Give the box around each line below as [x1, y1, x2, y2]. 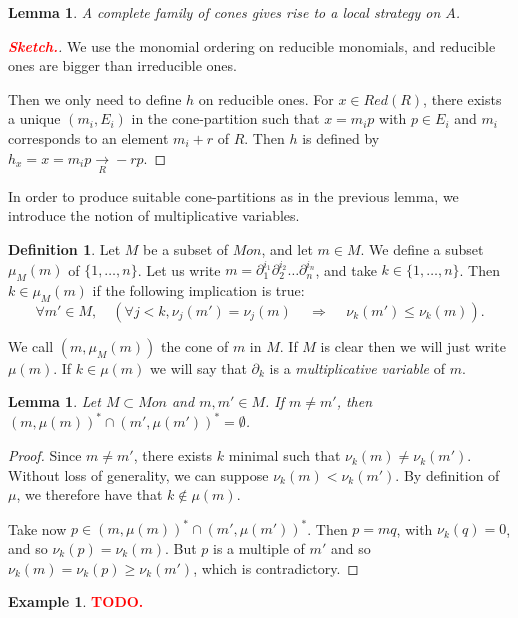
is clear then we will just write [320, 335, 506, 356]
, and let [261, 239, 313, 260]
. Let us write [137, 259, 221, 280]
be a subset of [143, 239, 229, 260]
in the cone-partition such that [131, 108, 320, 129]
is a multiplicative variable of [269, 357, 445, 378]
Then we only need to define [8, 88, 182, 109]
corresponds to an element [8, 127, 169, 148]
